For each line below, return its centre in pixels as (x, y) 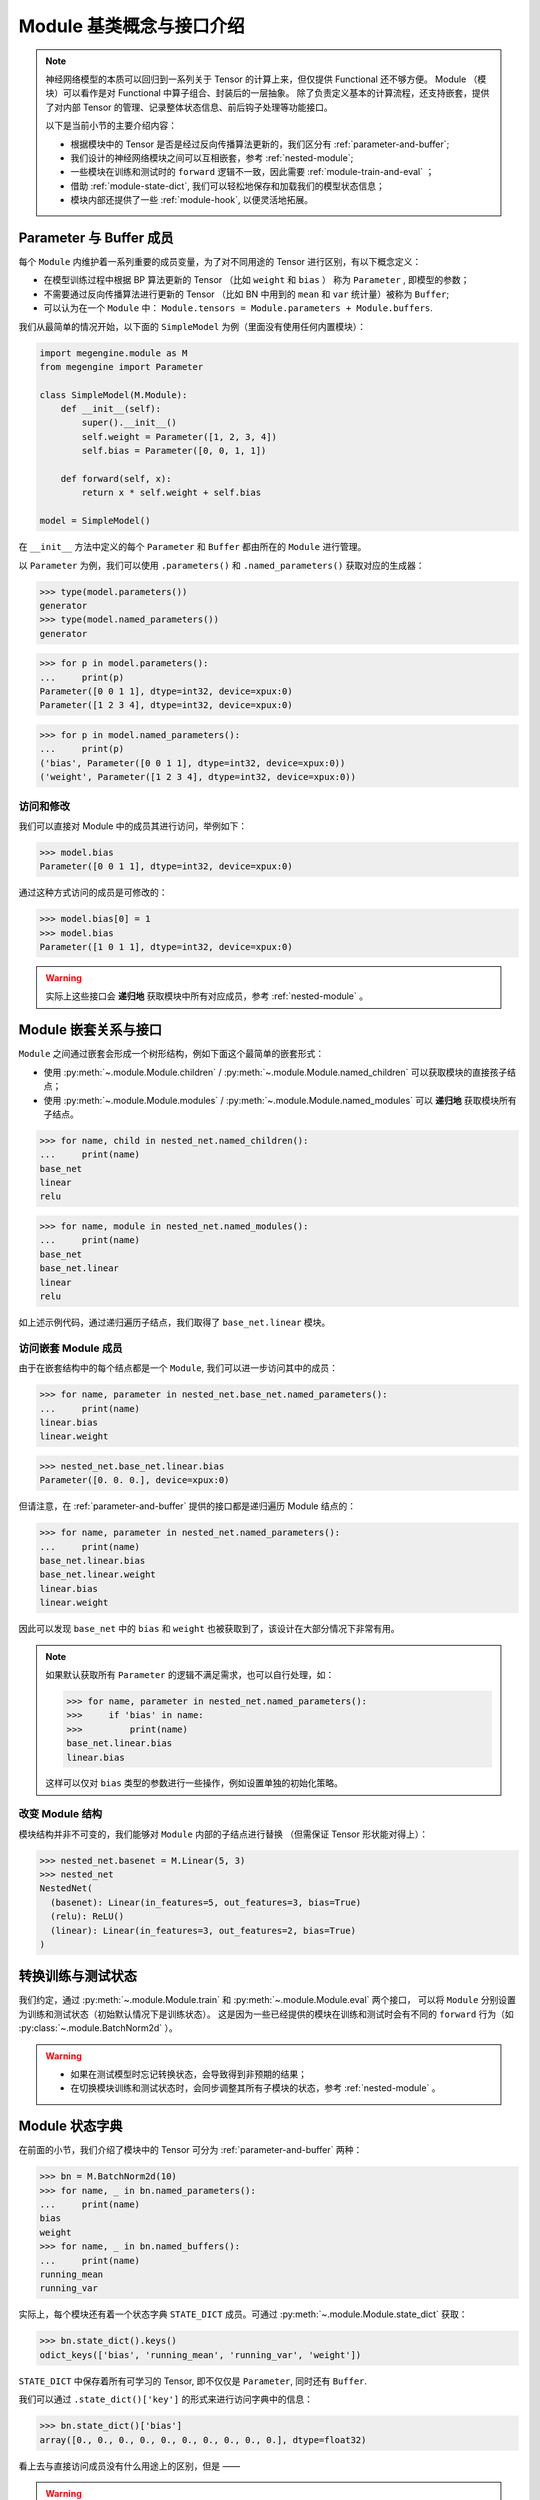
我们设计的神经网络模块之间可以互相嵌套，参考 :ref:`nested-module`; (212, 157)
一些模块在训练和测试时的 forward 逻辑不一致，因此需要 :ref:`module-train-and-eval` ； (252, 172)
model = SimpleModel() (95, 521)
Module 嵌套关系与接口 (90, 1030)
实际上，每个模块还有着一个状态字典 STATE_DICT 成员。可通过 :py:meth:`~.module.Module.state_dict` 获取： (243, 2314)
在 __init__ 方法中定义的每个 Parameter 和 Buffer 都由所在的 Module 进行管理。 (192, 547)
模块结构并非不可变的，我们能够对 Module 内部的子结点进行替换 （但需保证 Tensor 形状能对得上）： (223, 1834)
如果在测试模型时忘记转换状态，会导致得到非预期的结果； (188, 2074)
